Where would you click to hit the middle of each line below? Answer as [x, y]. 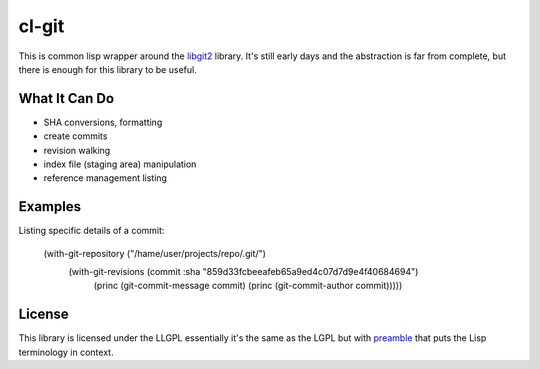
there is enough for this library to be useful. [107, 69]
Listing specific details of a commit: [91, 231]
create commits [75, 136]
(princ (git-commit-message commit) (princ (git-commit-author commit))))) [248, 286]
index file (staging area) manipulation [120, 164]
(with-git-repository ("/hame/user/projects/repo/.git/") [155, 253]
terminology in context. [66, 352]
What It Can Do [66, 98]
